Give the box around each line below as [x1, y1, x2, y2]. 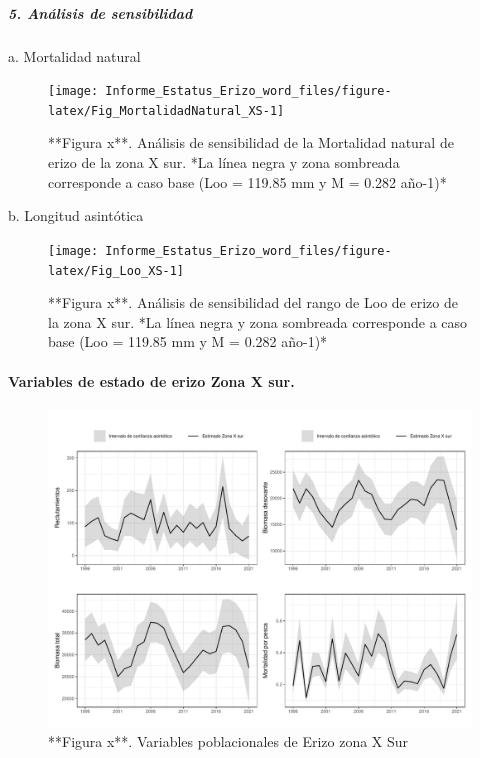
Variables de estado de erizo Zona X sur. [8, 370, 295, 391]
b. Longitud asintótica [8, 205, 144, 226]
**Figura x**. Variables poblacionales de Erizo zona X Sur [48, 731, 409, 752]
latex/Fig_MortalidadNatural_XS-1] [48, 103, 285, 118]
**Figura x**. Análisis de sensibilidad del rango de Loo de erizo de [48, 292, 458, 313]
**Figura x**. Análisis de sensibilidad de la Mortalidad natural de [48, 132, 454, 153]
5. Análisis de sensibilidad [8, 2, 193, 23]
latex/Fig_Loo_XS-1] [48, 263, 185, 278]
